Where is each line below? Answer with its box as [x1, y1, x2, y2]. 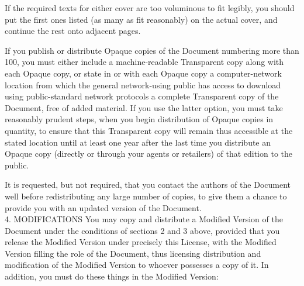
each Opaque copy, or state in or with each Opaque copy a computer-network [5, 67, 282, 79]
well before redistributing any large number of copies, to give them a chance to [5, 189, 287, 202]
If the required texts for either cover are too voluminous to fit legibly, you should [5, 2, 295, 13]
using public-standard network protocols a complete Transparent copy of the [5, 90, 279, 102]
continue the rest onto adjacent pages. [5, 25, 141, 37]
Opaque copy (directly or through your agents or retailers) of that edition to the [5, 147, 293, 160]
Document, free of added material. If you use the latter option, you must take [5, 101, 283, 113]
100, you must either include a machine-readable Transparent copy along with [5, 56, 284, 68]
